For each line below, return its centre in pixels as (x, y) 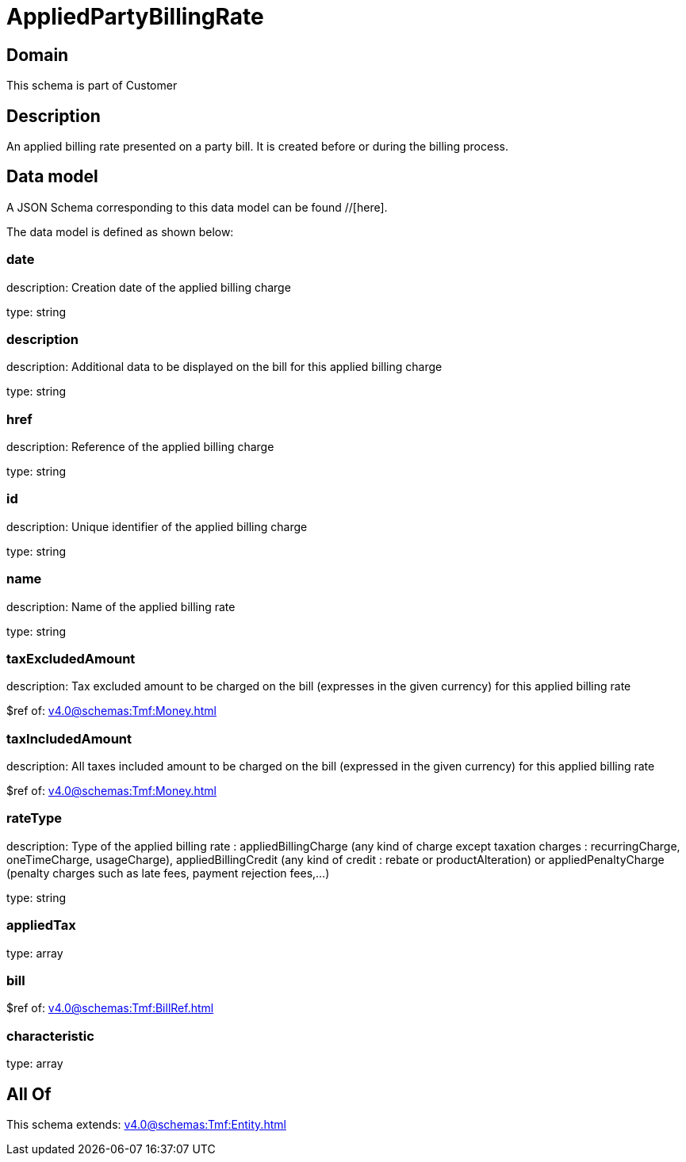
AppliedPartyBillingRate (135, 17)
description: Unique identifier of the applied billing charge (157, 526)
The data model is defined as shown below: (120, 231)
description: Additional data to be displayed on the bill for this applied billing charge (224, 367)
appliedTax (41, 925)
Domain (38, 55)
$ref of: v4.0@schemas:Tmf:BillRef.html (110, 1008)
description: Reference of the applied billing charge (140, 447)
